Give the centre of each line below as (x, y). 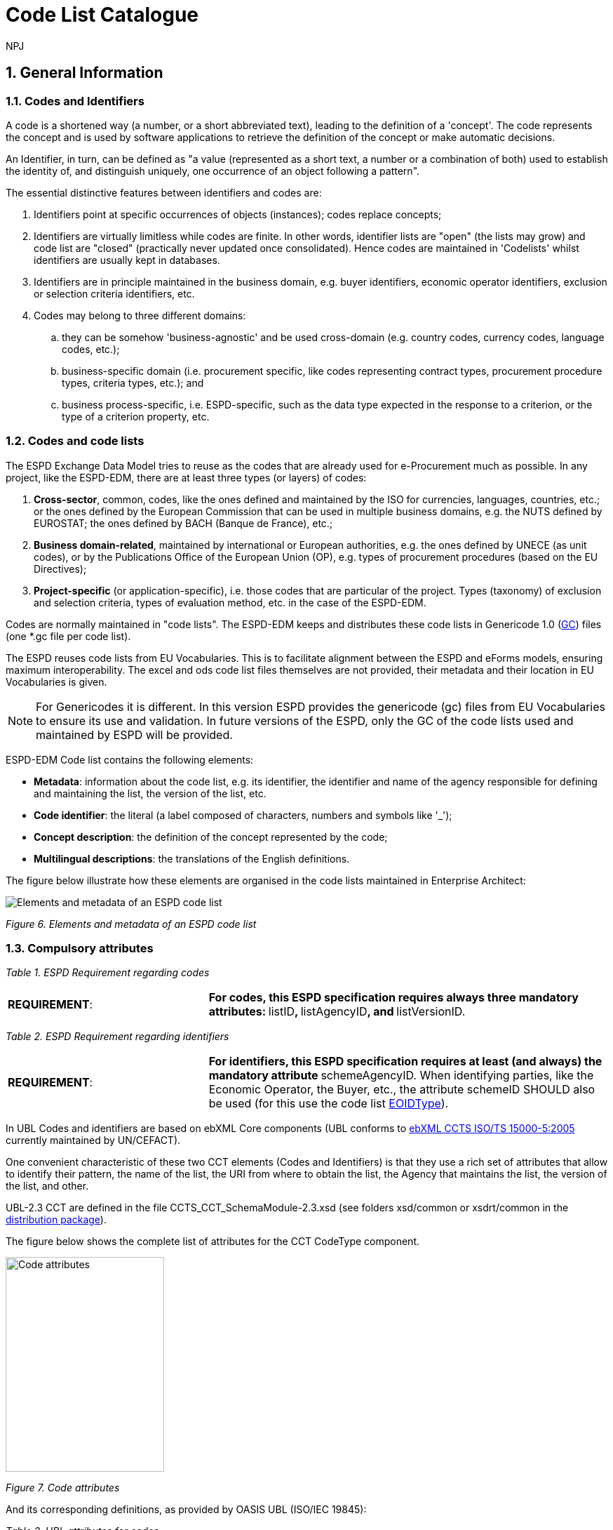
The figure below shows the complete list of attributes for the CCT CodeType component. (213, 1242)
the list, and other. (47, 1186)
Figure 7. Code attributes (63, 1488)
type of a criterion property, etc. (136, 416)
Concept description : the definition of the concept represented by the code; (211, 837)
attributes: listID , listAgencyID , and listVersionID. (337, 1012)
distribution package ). (56, 1220)
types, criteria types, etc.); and (133, 382)
